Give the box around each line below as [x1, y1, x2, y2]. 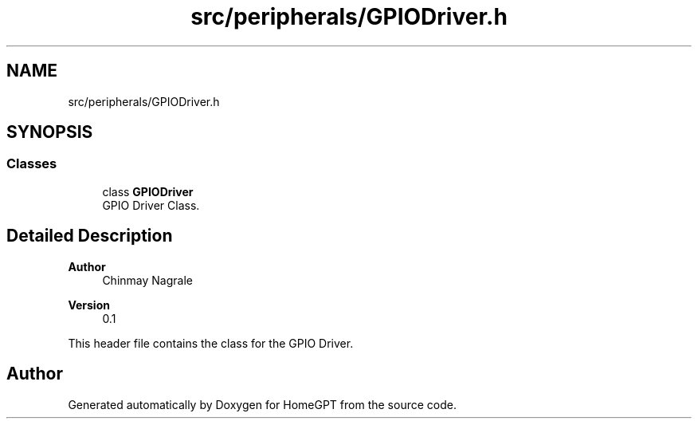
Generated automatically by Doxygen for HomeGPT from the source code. [68, 397, 457, 411]
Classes [6, 155, 57, 172]
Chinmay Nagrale [102, 273, 193, 287]
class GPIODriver [102, 184, 194, 199]
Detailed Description [6, 226, 173, 246]
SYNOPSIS [6, 122, 93, 143]
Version [68, 297, 110, 312]
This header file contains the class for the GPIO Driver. [68, 336, 354, 350]
